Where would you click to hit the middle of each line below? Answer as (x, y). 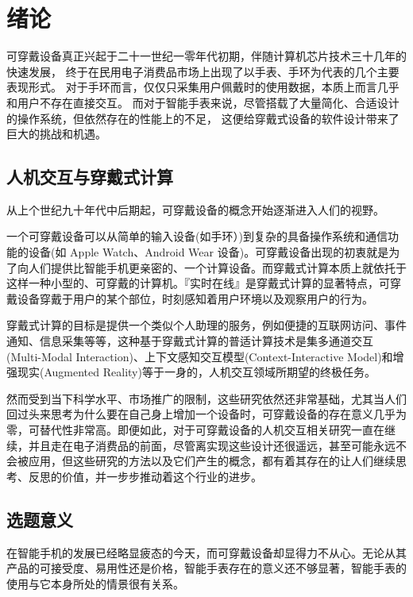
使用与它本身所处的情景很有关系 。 (95, 583)
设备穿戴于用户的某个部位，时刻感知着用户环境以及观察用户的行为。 (195, 298)
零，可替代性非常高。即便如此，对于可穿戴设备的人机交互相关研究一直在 (195, 430)
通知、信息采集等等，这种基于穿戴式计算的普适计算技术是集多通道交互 (190, 341)
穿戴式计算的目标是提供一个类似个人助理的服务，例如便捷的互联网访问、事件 (206, 325)
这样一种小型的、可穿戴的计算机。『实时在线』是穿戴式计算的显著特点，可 (198, 283)
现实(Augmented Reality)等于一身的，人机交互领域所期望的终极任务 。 (196, 372)
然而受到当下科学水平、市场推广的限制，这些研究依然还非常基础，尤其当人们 (206, 398)
